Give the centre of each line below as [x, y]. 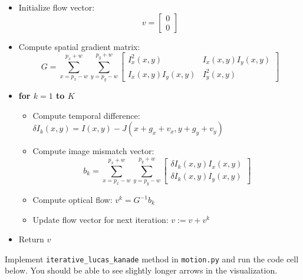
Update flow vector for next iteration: [101, 219]
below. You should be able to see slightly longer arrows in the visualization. [141, 270]
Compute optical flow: [73, 200]
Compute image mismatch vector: [93, 151]
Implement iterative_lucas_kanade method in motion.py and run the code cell [152, 259]
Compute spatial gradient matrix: [79, 46]
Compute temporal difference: [86, 115]
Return [31, 239]
